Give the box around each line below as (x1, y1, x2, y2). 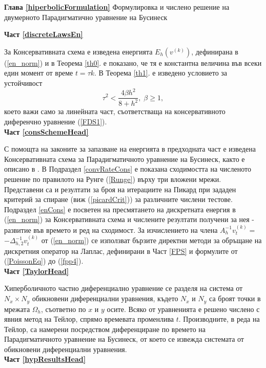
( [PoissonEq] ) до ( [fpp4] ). (4, 255, 84, 266)
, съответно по (41, 303, 86, 314)
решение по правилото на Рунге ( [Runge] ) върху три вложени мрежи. (4, 174, 221, 185)
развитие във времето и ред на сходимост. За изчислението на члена (4, 224, 218, 235)
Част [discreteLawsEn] (4, 29, 83, 40)
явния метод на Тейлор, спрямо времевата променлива (4, 314, 174, 324)
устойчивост (4, 77, 43, 88)
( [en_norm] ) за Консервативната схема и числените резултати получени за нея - (4, 214, 255, 225)
